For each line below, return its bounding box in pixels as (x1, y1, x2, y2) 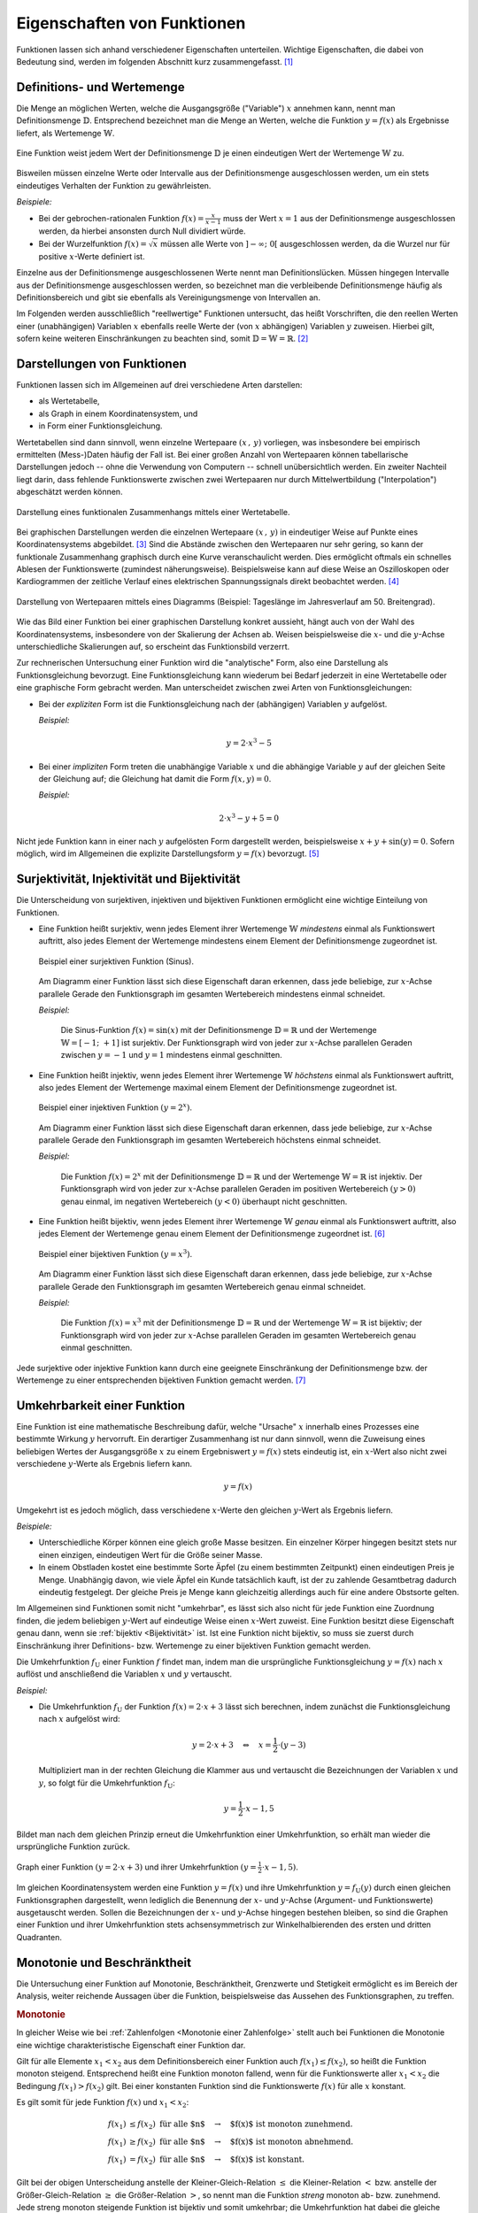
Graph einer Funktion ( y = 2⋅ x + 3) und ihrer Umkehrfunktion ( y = (16, 1862, 257, 1872)
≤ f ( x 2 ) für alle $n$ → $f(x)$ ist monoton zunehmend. (128, 2119, 353, 2132)
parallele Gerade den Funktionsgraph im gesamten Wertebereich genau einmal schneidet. (38, 1281, 366, 1292)
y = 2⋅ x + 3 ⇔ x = (191, 1739, 272, 1750)
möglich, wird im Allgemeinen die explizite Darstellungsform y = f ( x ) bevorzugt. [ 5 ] (16, 848, 320, 859)
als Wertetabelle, (38, 396, 101, 406)
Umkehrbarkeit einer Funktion (16, 1398, 186, 1413)
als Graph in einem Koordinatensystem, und (38, 408, 198, 419)
